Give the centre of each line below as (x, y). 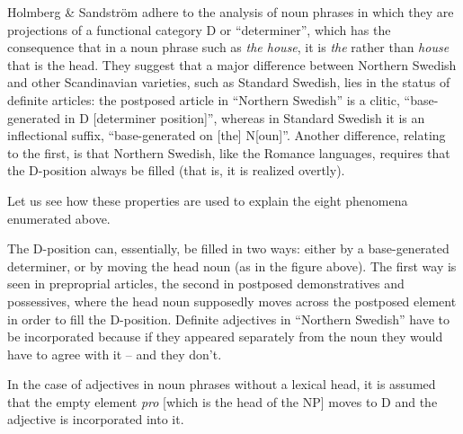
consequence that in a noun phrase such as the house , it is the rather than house (228, 47)
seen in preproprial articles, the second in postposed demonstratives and (206, 283)
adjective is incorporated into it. (96, 419)
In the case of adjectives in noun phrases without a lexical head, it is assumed (222, 384)
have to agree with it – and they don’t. (115, 354)
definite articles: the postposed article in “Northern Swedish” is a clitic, (204, 99)
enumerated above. (59, 218)
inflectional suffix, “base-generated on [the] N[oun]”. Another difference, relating (227, 135)
